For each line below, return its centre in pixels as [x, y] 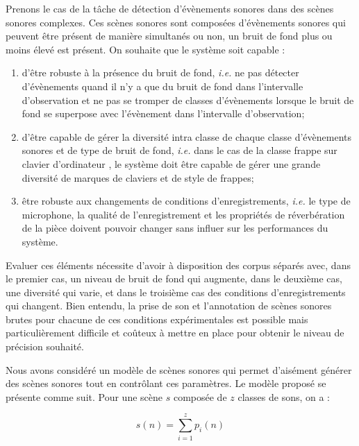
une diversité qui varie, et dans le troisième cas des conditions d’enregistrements [176, 292]
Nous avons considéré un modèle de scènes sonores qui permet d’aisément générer [179, 369]
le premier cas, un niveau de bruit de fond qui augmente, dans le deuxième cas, [174, 278]
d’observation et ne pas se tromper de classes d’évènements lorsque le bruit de [188, 100]
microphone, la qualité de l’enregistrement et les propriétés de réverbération [183, 214]
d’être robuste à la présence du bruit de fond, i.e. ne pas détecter [160, 72]
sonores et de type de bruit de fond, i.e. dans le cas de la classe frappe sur [179, 150]
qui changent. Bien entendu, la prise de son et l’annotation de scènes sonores [169, 306]
